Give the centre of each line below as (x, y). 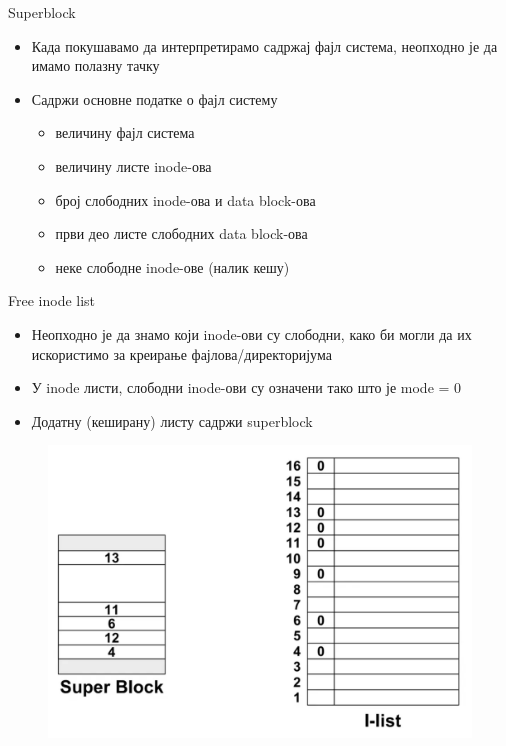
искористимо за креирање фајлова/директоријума (181, 353)
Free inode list (52, 300)
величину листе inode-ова (133, 165)
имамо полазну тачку (95, 65)
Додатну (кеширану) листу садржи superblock (172, 420)
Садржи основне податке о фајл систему (154, 98)
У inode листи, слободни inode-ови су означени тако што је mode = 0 (246, 387)
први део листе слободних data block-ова (181, 233)
